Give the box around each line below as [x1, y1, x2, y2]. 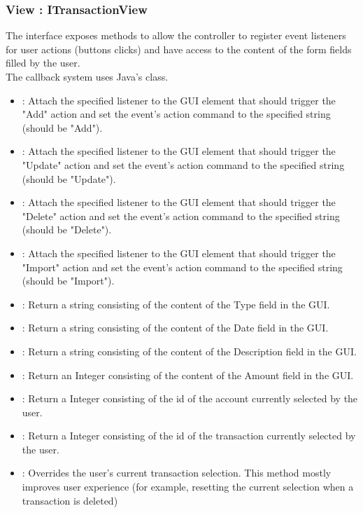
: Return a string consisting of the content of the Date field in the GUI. [22, 320, 329, 335]
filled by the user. [6, 55, 80, 70]
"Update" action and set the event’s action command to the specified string [22, 157, 345, 172]
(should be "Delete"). [22, 222, 112, 237]
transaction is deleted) [22, 493, 118, 507]
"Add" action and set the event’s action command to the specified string [22, 107, 331, 121]
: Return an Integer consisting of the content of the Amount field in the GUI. [22, 367, 354, 382]
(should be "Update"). [22, 171, 116, 186]
